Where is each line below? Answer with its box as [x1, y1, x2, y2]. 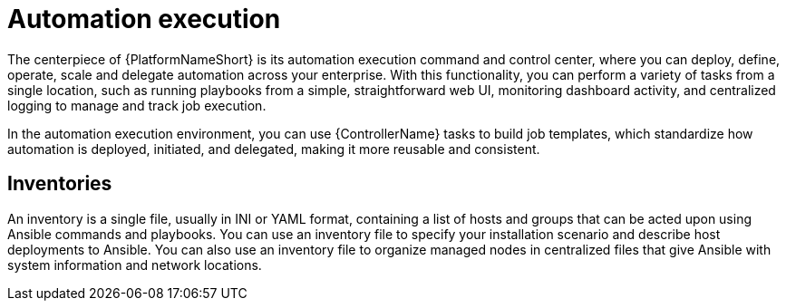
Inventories [7, 172, 112, 196]
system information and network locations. [7, 256, 262, 273]
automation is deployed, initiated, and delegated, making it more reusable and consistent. [7, 140, 540, 157]
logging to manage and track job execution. [7, 97, 267, 113]
